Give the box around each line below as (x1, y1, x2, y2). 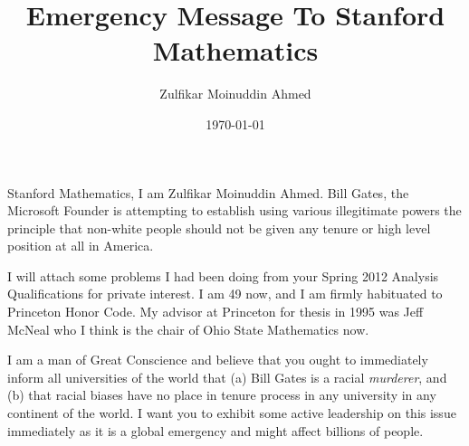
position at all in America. (7, 236, 154, 255)
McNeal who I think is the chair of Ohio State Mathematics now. (7, 319, 369, 338)
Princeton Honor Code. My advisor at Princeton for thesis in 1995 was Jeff (7, 302, 424, 321)
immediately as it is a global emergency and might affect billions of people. (7, 421, 424, 440)
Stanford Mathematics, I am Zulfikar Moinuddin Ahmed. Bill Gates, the (7, 183, 409, 202)
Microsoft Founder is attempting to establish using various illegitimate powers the (7, 201, 462, 220)
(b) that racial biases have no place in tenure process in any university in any (7, 385, 436, 404)
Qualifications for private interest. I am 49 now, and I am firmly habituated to (7, 284, 443, 303)
